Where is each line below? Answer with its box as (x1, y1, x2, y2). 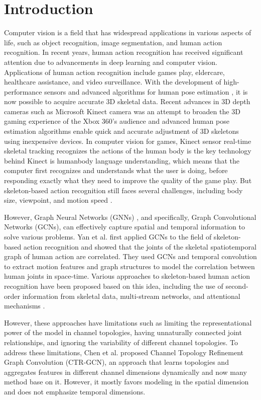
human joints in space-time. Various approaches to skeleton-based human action (4, 271, 250, 281)
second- (225, 280, 248, 291)
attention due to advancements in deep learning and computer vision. (4, 56, 217, 67)
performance (4, 86, 42, 97)
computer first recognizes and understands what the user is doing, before (4, 165, 228, 176)
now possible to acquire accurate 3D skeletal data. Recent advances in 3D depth (4, 96, 250, 107)
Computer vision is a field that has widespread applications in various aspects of (4, 27, 251, 38)
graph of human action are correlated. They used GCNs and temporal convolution (4, 251, 257, 262)
